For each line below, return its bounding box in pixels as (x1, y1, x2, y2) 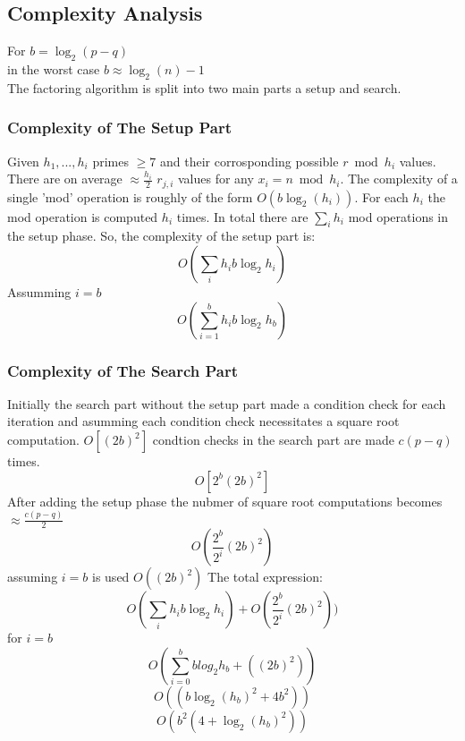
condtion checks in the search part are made (152, 430, 394, 449)
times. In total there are (176, 207, 309, 226)
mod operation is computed (7, 207, 158, 226)
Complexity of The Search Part (7, 359, 239, 381)
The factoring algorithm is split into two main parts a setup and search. (7, 78, 402, 97)
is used (92, 567, 130, 586)
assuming (7, 567, 58, 586)
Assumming (7, 283, 72, 302)
